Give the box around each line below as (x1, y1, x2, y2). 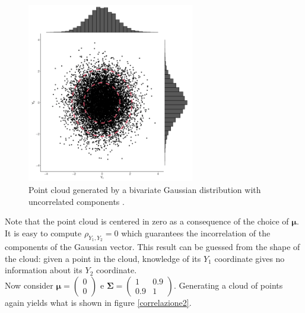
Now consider (5, 279, 53, 291)
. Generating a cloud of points (173, 279, 283, 291)
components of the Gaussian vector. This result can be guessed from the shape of (5, 241, 300, 253)
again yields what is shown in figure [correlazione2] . (5, 296, 192, 308)
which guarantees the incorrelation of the (121, 226, 271, 239)
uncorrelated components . (28, 195, 125, 207)
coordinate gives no (214, 252, 285, 264)
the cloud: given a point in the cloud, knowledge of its (5, 252, 201, 264)
